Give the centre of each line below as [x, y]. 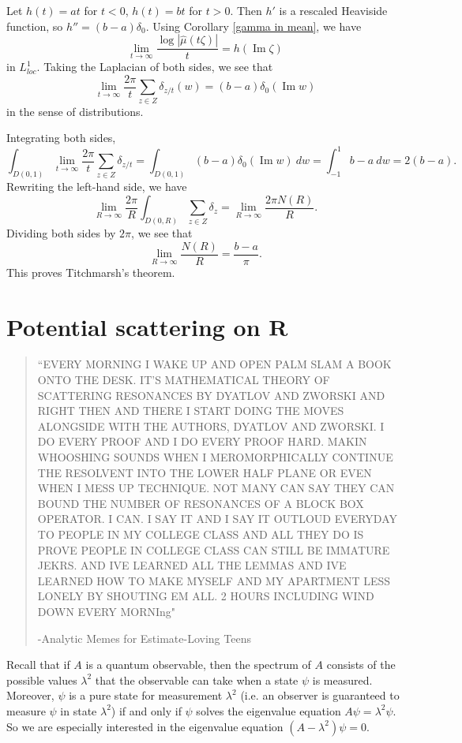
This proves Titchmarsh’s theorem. [91, 272]
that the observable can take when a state [197, 680]
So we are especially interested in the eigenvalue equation [145, 726]
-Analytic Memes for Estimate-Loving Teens [144, 638]
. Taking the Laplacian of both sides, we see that [155, 67]
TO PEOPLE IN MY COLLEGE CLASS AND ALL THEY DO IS [201, 534]
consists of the [361, 665]
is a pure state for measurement [146, 695]
